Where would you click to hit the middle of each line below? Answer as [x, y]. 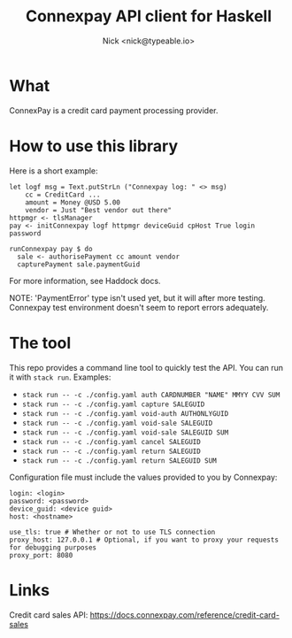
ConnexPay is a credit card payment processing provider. [114, 110]
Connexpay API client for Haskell [149, 16]
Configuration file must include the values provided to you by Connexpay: [143, 477]
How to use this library [94, 146]
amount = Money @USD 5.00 [73, 202]
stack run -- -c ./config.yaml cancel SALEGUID [111, 442]
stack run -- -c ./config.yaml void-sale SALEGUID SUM [125, 432]
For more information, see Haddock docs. [85, 281]
